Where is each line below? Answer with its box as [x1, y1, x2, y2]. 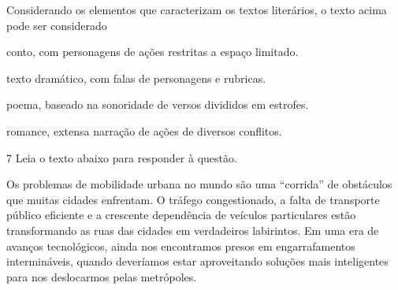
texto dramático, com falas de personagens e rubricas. [6, 69, 266, 86]
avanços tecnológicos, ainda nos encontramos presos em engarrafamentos [6, 237, 355, 254]
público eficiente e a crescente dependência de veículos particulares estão [6, 206, 356, 223]
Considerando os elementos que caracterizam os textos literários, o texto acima [6, 2, 387, 17]
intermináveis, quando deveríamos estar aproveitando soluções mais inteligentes [6, 253, 389, 270]
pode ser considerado [6, 17, 107, 33]
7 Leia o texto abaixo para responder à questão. [6, 149, 237, 165]
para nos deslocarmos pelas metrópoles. [6, 268, 197, 284]
